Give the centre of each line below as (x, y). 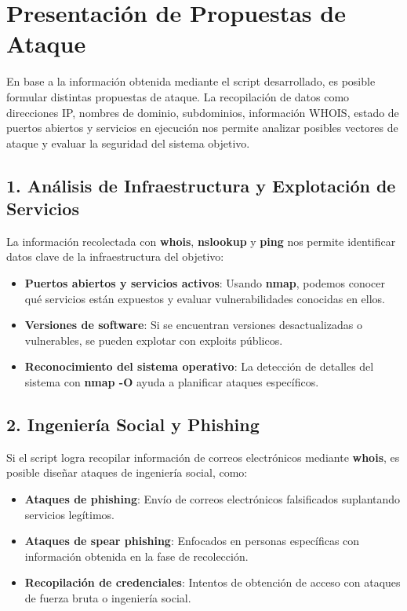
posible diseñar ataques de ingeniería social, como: (127, 472)
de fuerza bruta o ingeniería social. (108, 597)
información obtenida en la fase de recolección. (136, 556)
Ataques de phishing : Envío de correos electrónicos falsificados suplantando (213, 499)
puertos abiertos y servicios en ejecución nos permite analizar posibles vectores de (202, 128)
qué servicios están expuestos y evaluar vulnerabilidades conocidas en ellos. (205, 298)
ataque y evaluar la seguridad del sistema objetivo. (128, 143)
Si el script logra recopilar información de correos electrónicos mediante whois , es (203, 457)
